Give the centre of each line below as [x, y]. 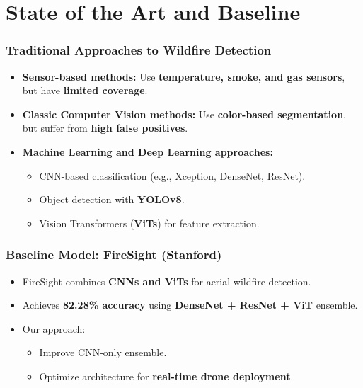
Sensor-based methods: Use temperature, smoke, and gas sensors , [184, 76]
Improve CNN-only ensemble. [103, 352]
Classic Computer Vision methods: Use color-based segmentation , [184, 114]
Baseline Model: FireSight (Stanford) [114, 255]
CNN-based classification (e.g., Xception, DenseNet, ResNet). [172, 175]
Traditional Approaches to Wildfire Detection [139, 50]
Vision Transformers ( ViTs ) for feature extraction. [149, 223]
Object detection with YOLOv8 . [112, 199]
